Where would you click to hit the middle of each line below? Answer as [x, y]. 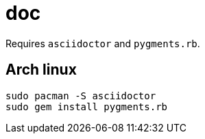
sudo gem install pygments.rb [87, 106]
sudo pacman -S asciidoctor [81, 96]
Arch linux [41, 70]
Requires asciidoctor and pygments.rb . [103, 43]
